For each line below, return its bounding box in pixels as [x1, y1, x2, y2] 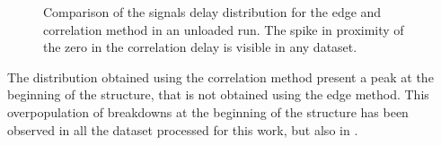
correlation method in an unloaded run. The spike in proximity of [43, 20, 404, 38]
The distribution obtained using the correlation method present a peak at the [7, 67, 434, 86]
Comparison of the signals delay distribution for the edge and [43, 3, 382, 21]
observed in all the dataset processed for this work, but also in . [7, 120, 358, 139]
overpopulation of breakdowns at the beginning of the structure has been [7, 102, 409, 121]
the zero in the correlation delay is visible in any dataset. [43, 38, 357, 56]
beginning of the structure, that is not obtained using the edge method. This [7, 85, 429, 104]
